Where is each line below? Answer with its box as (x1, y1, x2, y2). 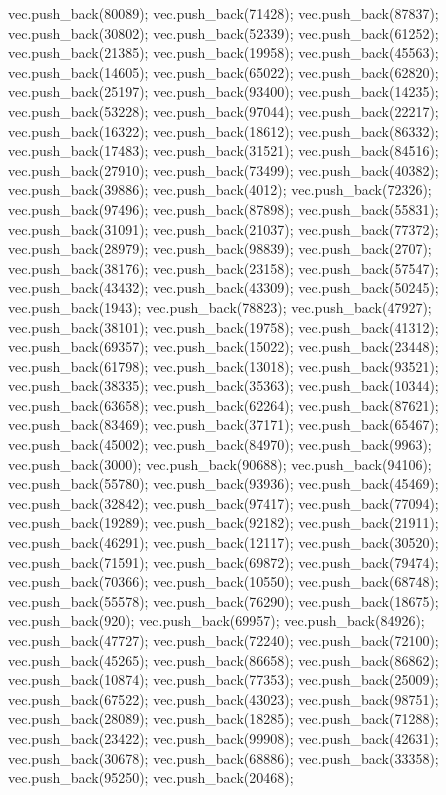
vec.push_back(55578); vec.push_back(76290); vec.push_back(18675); (8, 590, 439, 611)
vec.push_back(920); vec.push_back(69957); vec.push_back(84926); (8, 610, 425, 631)
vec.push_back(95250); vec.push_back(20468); (8, 767, 294, 788)
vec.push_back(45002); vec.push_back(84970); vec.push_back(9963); (8, 434, 432, 455)
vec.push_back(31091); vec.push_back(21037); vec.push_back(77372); (8, 218, 439, 239)
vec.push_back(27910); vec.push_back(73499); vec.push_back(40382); (8, 159, 439, 180)
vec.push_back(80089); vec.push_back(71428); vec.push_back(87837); (8, 3, 439, 23)
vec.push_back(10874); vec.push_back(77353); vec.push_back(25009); (8, 669, 439, 690)
